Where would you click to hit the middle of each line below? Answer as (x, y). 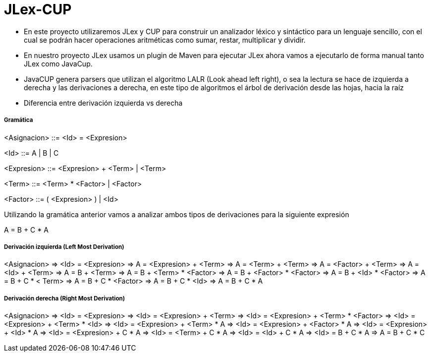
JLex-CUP (38, 9)
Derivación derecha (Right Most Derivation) (65, 298)
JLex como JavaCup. (58, 63)
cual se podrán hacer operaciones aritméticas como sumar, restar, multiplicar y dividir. (165, 40)
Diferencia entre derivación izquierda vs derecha (103, 103)
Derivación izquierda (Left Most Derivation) (64, 247)
